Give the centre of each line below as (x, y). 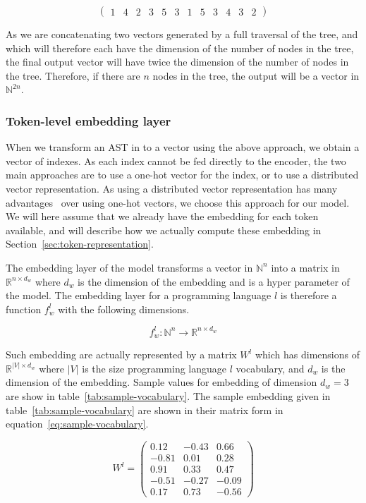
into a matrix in (305, 267)
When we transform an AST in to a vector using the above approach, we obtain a (183, 147)
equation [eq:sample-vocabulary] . (77, 424)
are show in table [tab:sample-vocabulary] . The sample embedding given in (168, 396)
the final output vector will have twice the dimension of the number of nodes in (177, 62)
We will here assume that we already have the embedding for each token (162, 216)
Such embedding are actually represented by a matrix (121, 354)
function (24, 309)
